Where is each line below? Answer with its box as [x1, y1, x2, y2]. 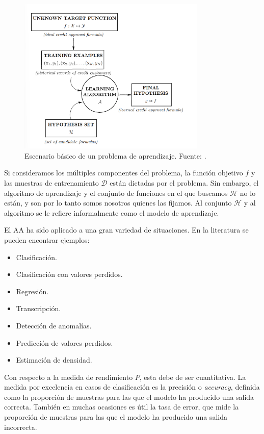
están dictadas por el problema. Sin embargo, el [110, 177, 259, 188]
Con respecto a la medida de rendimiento [4, 371, 133, 382]
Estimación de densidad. [16, 354, 92, 365]
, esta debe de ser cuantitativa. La [139, 371, 246, 382]
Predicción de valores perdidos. [16, 337, 113, 348]
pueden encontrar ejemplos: [4, 234, 90, 245]
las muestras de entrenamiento [4, 177, 99, 188]
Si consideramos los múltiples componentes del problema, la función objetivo [4, 167, 243, 178]
